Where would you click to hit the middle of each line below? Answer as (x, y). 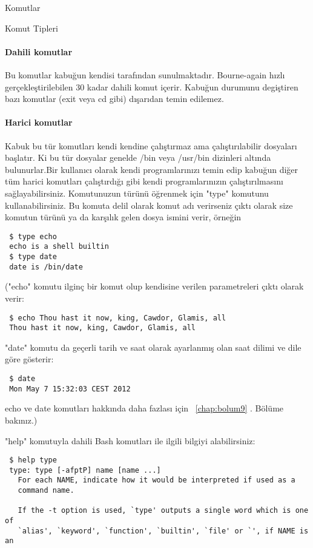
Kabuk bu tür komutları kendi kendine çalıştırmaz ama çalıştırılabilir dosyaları (151, 145)
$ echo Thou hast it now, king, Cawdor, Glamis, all (118, 318)
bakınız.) (21, 420)
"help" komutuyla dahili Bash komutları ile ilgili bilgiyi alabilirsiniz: (130, 440)
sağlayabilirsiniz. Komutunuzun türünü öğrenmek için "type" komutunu (137, 193)
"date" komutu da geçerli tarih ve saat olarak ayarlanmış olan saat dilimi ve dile (153, 347)
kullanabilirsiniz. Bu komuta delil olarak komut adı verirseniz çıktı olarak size (149, 205)
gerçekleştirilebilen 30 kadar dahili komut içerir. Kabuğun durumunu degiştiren (152, 86)
